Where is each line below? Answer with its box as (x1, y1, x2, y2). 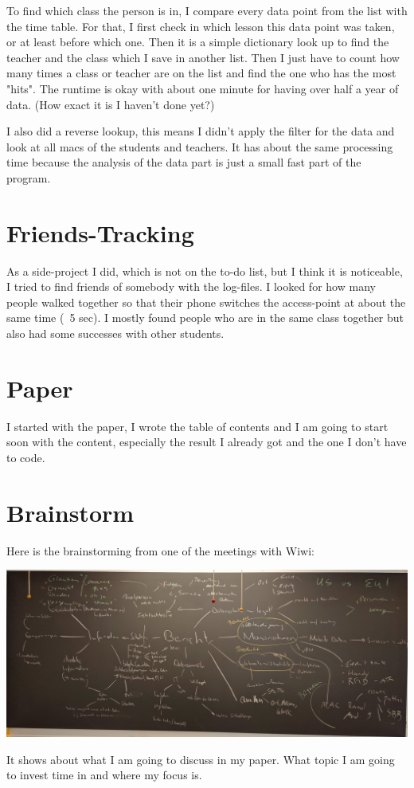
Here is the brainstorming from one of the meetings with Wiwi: (6, 542, 314, 559)
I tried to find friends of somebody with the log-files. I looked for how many (6, 278, 376, 295)
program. (6, 169, 51, 186)
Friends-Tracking (6, 216, 194, 249)
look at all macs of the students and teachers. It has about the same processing (6, 138, 393, 155)
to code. (6, 449, 45, 465)
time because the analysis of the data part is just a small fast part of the (6, 154, 361, 171)
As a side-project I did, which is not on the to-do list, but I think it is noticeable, (6, 262, 403, 279)
